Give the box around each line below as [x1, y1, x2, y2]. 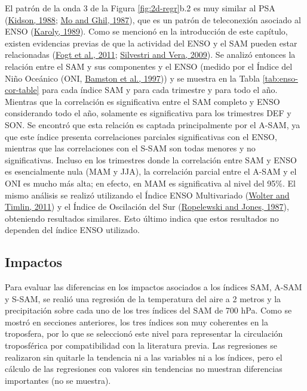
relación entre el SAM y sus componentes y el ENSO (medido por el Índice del [5, 60, 293, 72]
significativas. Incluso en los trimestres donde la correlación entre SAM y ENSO [5, 153, 297, 166]
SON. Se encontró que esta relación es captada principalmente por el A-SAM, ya [5, 118, 300, 131]
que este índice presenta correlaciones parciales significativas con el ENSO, [5, 130, 277, 142]
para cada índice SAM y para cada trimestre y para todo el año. [42, 83, 278, 96]
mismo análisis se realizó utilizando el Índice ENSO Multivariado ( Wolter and [5, 188, 290, 201]
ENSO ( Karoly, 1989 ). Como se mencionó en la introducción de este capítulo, [5, 25, 288, 38]
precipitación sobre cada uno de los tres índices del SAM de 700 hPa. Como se [5, 304, 292, 316]
